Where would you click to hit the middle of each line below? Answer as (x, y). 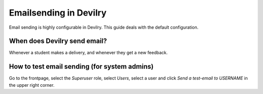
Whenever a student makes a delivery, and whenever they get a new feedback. (88, 53)
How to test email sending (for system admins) (81, 66)
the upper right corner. (32, 85)
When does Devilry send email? (58, 41)
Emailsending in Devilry (58, 13)
